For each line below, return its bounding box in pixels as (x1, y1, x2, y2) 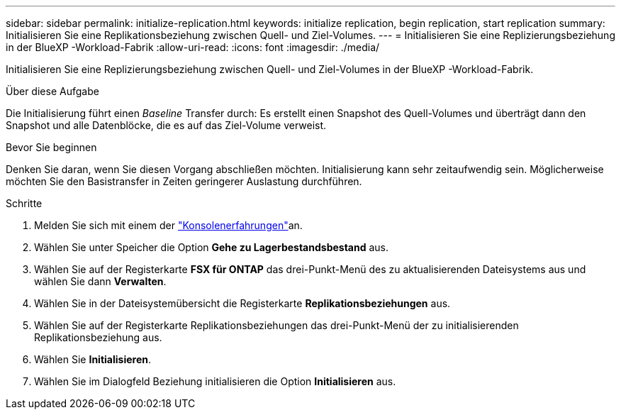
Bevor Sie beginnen (6, 141, 97, 153)
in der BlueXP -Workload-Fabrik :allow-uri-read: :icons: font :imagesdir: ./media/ (6, 41, 380, 53)
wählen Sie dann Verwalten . (34, 275, 167, 287)
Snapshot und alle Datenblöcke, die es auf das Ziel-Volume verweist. (6, 119, 327, 131)
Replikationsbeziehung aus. (34, 331, 162, 343)
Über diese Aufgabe (6, 85, 99, 97)
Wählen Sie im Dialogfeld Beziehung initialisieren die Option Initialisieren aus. (34, 375, 396, 387)
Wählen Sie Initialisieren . (34, 353, 151, 365)
